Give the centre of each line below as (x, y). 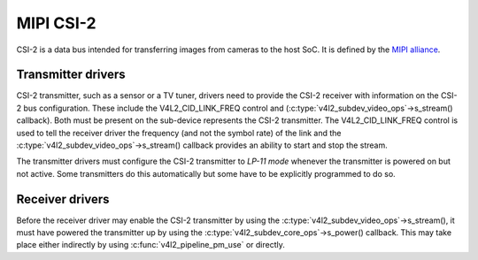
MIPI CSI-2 (56, 23)
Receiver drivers (63, 199)
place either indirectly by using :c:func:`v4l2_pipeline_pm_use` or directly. (150, 245)
